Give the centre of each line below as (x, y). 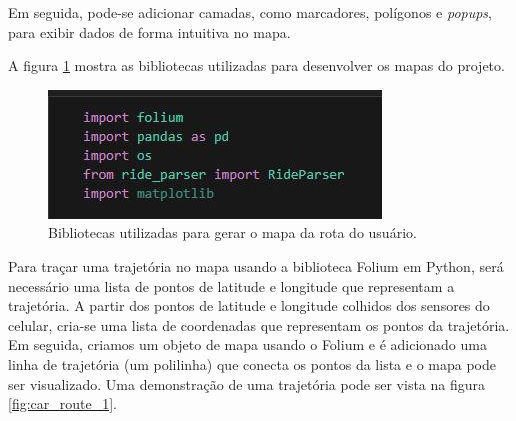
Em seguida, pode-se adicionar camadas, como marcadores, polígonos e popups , (250, 12)
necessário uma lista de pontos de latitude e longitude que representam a (231, 285)
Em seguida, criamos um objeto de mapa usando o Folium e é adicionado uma (247, 344)
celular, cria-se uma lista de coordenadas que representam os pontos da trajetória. (259, 324)
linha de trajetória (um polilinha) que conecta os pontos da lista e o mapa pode (252, 363)
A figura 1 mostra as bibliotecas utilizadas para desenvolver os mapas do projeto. (256, 65)
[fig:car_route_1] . (63, 403)
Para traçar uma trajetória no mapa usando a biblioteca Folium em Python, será (256, 265)
